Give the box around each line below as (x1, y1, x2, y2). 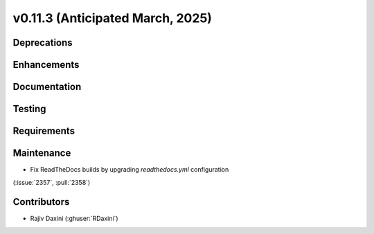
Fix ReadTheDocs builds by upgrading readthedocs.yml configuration (30, 165, 229, 174)
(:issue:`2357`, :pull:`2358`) (12, 178, 91, 186)
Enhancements (12, 59, 80, 71)
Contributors (12, 196, 70, 208)
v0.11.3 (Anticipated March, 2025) (12, 10, 213, 26)
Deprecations (12, 37, 73, 48)
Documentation (12, 81, 82, 93)
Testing (12, 103, 46, 115)
